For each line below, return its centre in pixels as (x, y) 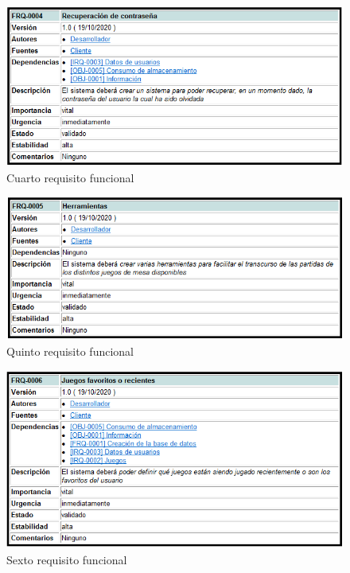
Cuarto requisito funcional (70, 177)
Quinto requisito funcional (70, 351)
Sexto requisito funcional (67, 559)
